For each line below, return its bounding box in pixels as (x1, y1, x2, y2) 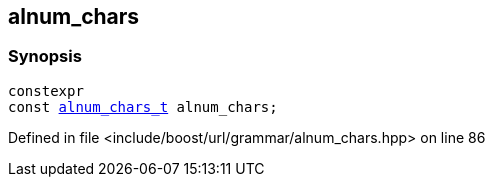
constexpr (8, 82, 84, 99)
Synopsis (8, 46, 82, 67)
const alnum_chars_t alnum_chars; (8, 98, 278, 115)
